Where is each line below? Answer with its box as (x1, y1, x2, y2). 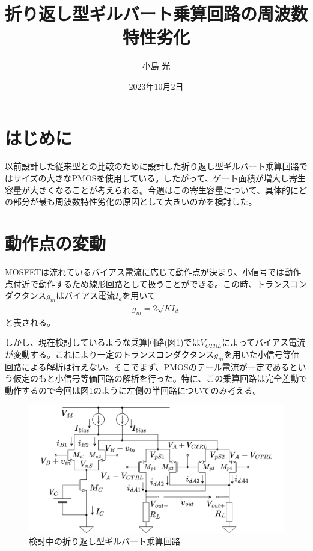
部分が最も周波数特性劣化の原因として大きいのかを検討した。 (13, 195, 257, 208)
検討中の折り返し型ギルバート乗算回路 (29, 535, 180, 547)
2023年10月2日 (129, 79, 184, 92)
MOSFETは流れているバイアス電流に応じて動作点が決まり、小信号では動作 (5, 265, 302, 278)
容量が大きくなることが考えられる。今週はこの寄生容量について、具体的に (5, 183, 299, 196)
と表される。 (5, 315, 55, 328)
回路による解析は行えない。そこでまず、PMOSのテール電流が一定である (5, 360, 290, 373)
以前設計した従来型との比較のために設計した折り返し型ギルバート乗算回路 (5, 160, 299, 172)
